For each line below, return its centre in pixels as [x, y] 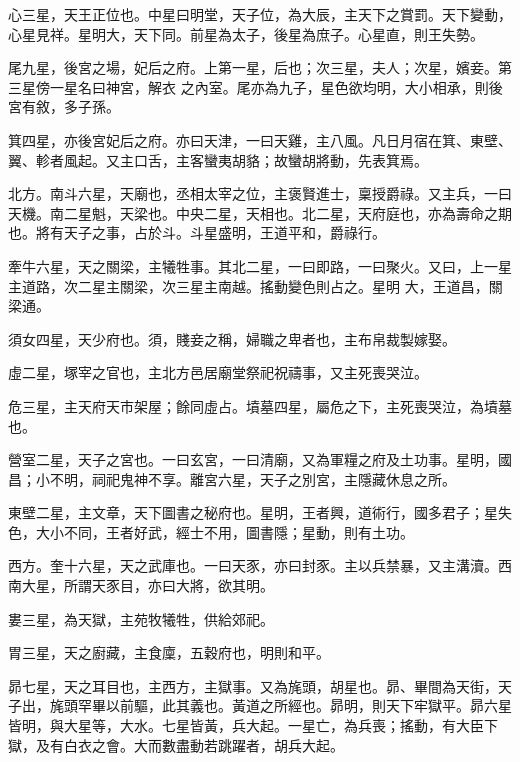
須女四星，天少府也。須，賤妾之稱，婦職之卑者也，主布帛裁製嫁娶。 [232, 338]
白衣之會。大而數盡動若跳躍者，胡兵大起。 [203, 744]
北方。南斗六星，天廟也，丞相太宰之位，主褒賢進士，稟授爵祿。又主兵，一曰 [260, 193]
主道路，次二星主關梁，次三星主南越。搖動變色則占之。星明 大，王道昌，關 [255, 285]
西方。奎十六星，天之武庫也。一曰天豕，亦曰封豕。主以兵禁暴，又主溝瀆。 [253, 565]
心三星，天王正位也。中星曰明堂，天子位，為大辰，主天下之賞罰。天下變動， [260, 14]
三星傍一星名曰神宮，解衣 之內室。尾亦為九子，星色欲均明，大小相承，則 [248, 86]
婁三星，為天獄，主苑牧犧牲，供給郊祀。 [141, 618]
